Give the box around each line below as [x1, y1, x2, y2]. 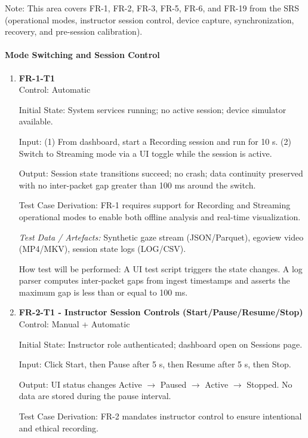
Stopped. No [247, 378, 292, 390]
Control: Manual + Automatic [19, 318, 130, 330]
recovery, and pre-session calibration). [5, 25, 143, 38]
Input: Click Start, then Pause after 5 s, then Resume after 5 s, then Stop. [19, 358, 291, 370]
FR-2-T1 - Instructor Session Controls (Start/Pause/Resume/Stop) [19, 306, 303, 318]
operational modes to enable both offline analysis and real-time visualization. [19, 210, 301, 223]
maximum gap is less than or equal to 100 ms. [19, 285, 188, 298]
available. [19, 115, 53, 127]
